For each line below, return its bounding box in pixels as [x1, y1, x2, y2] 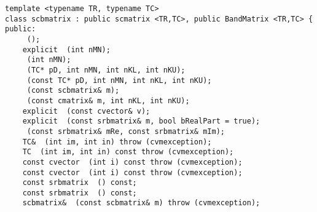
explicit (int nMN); [22, 45, 111, 54]
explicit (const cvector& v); [22, 106, 151, 116]
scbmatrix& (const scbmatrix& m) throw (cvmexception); [22, 198, 260, 208]
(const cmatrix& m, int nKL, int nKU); [26, 96, 190, 105]
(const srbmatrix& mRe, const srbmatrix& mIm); [26, 127, 225, 136]
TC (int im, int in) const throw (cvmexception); [22, 147, 234, 157]
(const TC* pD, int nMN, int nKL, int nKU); [26, 76, 212, 85]
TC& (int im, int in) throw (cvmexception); [22, 137, 212, 146]
